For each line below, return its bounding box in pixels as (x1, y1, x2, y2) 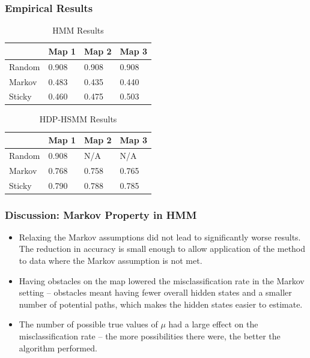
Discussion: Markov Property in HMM (5, 207, 197, 222)
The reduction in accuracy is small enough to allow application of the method (19, 242, 306, 255)
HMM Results (52, 24, 104, 37)
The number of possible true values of (19, 318, 158, 330)
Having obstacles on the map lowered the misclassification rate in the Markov (19, 274, 305, 287)
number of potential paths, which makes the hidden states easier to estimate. (19, 297, 303, 310)
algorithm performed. (19, 341, 97, 354)
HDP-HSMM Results (39, 113, 117, 125)
